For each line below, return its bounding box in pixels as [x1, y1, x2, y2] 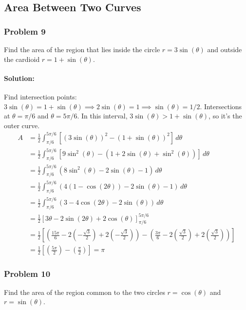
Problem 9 [4, 25, 46, 37]
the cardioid [4, 54, 40, 64]
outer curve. [4, 120, 40, 130]
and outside [207, 44, 242, 54]
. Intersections [200, 101, 242, 111]
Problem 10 [4, 268, 51, 280]
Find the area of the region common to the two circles [4, 287, 165, 297]
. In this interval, [77, 111, 128, 121]
